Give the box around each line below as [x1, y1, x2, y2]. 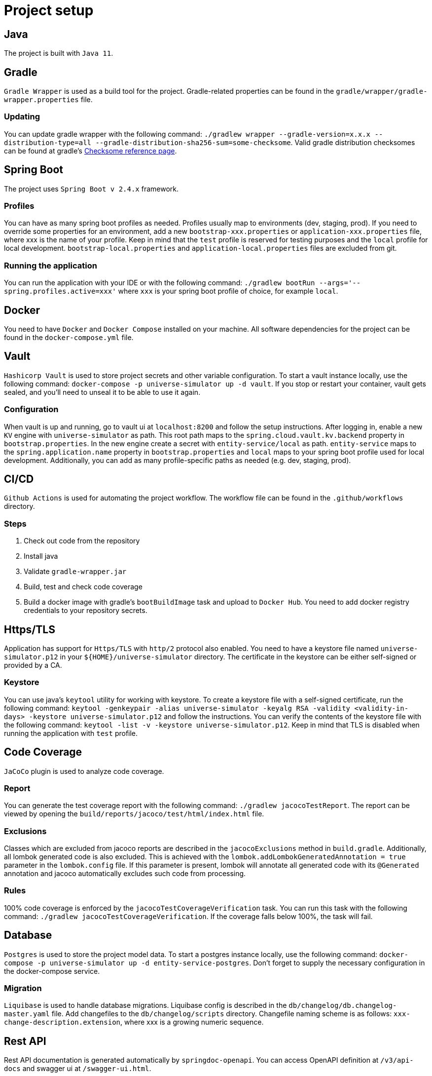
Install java [24, 552, 58, 561]
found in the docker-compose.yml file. [4, 333, 134, 342]
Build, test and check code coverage [24, 582, 143, 591]
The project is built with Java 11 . [4, 49, 113, 58]
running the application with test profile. [4, 729, 138, 737]
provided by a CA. [4, 660, 62, 669]
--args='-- [319, 279, 361, 287]
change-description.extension [4, 1018, 121, 1027]
